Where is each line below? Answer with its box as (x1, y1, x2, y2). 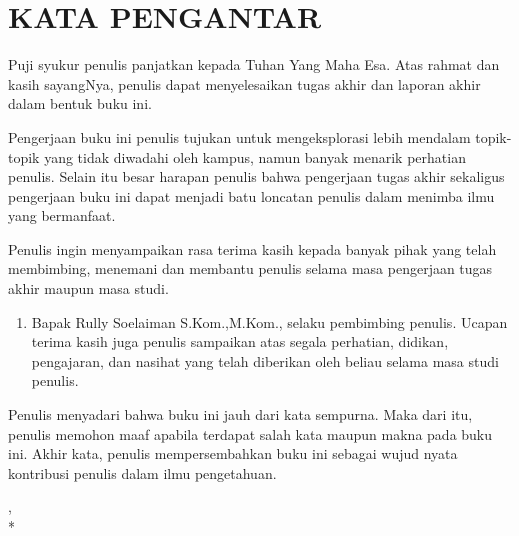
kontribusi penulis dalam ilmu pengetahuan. (8, 462, 277, 483)
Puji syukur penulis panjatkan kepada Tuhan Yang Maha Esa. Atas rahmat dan (8, 54, 500, 75)
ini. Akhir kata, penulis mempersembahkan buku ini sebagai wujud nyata (8, 443, 458, 464)
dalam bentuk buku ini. (8, 93, 152, 114)
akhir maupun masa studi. (8, 278, 169, 299)
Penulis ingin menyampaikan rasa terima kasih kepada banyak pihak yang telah (8, 238, 497, 259)
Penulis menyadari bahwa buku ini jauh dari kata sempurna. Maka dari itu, (8, 404, 473, 425)
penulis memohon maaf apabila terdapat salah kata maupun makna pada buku (8, 423, 493, 444)
